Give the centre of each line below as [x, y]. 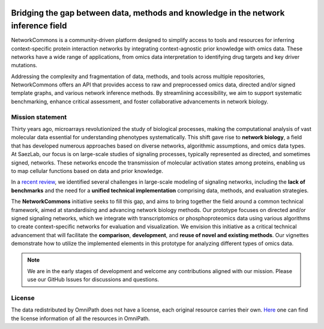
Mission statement [39, 117]
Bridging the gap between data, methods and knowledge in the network [148, 13]
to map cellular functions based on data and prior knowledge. [87, 171]
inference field [39, 26]
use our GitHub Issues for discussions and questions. [93, 280]
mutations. [24, 65]
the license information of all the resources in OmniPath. [80, 318]
